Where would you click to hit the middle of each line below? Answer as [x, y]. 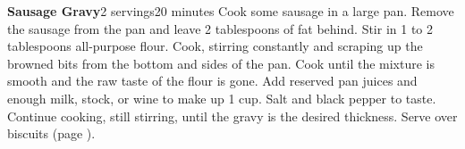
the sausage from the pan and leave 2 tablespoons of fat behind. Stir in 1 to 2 [220, 28]
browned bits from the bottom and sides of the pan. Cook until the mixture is [221, 63]
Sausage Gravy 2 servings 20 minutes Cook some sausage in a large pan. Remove [231, 11]
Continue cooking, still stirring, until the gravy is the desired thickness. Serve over [232, 116]
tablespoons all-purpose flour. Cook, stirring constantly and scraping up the [215, 46]
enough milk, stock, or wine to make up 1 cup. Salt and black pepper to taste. [222, 98]
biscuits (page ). [51, 133]
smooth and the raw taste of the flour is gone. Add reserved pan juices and [212, 81]
